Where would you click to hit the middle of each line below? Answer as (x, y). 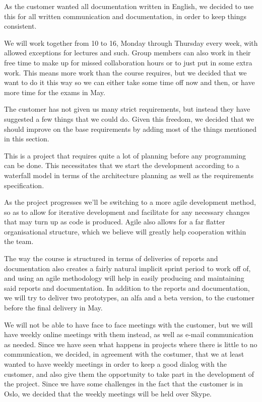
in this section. (27, 139)
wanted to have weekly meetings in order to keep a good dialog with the (115, 364)
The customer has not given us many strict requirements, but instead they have (127, 109)
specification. (24, 185)
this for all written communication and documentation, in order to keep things (125, 16)
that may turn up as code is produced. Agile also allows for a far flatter (115, 222)
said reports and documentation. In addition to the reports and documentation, (127, 288)
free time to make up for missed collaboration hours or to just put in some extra (128, 62)
